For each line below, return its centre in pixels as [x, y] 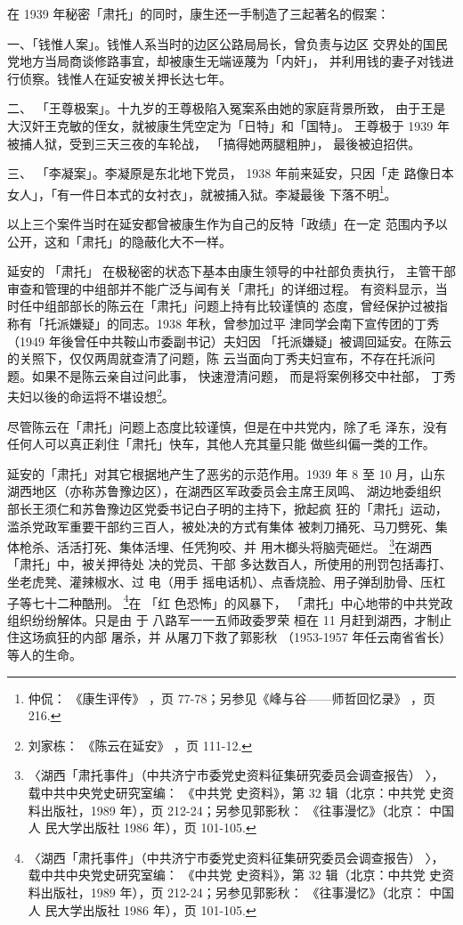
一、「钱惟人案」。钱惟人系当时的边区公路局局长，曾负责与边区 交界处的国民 [227, 43]
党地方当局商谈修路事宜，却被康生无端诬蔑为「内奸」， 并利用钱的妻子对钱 [224, 61]
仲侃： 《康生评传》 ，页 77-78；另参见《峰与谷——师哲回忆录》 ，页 [232, 698]
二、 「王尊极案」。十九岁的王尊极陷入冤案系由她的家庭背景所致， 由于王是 [227, 108]
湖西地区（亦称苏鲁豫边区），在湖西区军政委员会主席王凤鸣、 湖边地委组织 [224, 491]
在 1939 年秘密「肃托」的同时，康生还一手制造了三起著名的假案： [199, 13]
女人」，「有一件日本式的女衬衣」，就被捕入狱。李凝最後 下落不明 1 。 [202, 192]
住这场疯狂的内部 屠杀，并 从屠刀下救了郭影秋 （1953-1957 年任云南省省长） [230, 637]
